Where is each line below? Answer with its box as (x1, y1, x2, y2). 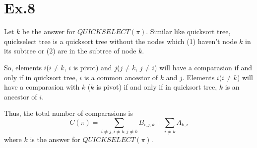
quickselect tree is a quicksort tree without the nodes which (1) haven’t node (4, 36, 237, 46)
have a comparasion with (4, 82, 80, 92)
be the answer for (22, 26, 75, 37)
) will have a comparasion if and (154, 62, 252, 72)
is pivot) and (73, 62, 112, 72)
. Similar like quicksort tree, (146, 26, 231, 37)
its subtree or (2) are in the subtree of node (4, 46, 136, 56)
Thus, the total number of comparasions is (4, 108, 133, 118)
